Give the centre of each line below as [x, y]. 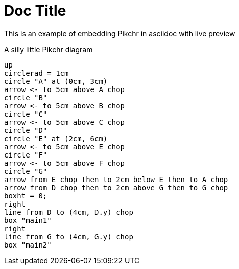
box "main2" [28, 245]
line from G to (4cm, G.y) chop [69, 237]
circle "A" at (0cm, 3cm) [56, 81]
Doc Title [35, 11]
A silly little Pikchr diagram [49, 49]
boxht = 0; [26, 196]
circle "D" [26, 130]
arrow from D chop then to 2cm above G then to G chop [116, 187]
